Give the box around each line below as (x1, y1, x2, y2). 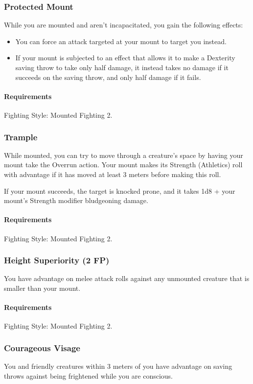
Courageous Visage (4, 341, 80, 354)
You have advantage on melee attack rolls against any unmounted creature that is (4, 273, 250, 283)
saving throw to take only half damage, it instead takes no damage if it (15, 62, 229, 72)
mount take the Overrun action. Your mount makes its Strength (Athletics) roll (4, 159, 243, 170)
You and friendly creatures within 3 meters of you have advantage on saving (4, 361, 232, 371)
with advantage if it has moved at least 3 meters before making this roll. (4, 169, 221, 179)
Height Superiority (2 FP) (4, 254, 110, 266)
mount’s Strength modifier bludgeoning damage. (4, 195, 148, 205)
